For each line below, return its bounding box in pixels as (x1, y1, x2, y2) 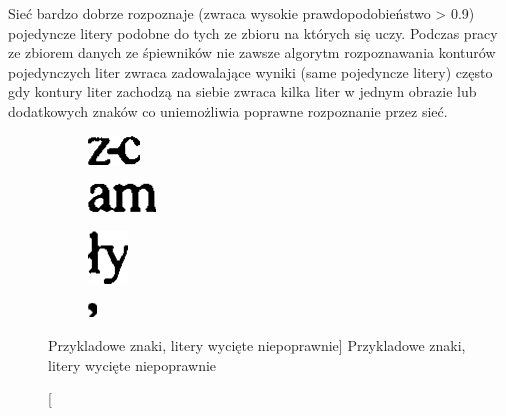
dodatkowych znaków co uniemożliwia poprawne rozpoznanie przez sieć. (8, 100, 448, 121)
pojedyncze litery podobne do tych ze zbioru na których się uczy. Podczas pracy (8, 22, 498, 43)
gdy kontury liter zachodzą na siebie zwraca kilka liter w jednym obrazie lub (8, 81, 477, 102)
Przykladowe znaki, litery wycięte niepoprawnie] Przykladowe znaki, (48, 334, 466, 355)
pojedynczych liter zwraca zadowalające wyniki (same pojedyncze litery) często (8, 61, 493, 82)
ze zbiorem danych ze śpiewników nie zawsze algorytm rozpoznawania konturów (8, 42, 496, 63)
